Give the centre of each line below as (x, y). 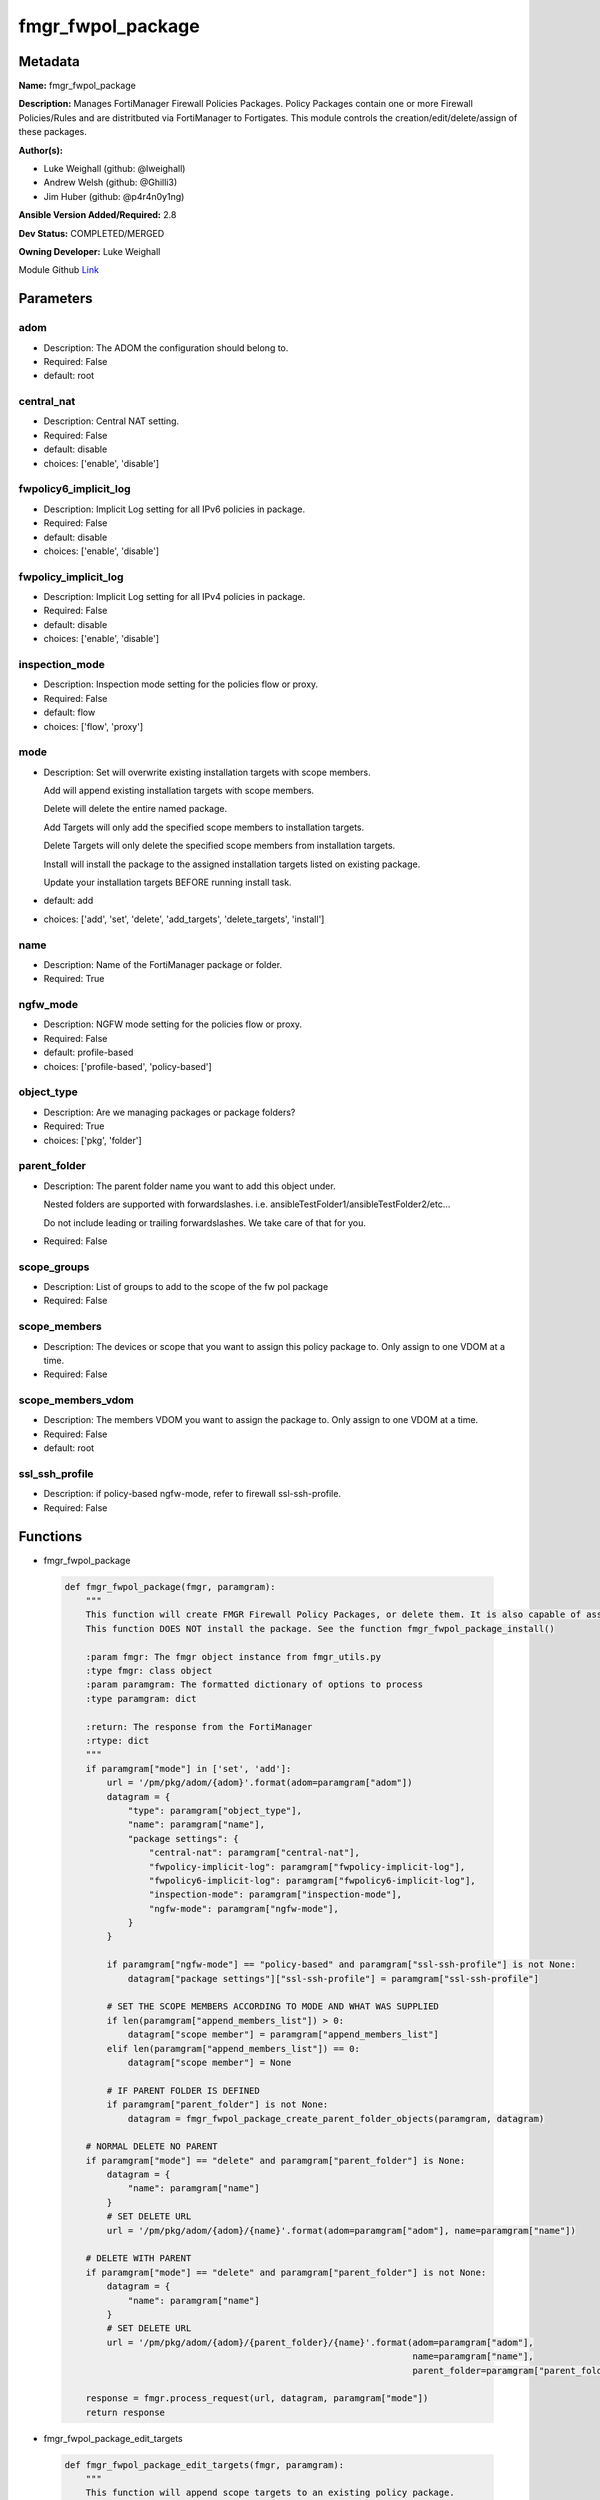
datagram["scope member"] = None (209, 2062)
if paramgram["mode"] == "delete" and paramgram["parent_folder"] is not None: (286, 2272)
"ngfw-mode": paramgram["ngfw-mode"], (243, 1908)
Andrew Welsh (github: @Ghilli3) (110, 182)
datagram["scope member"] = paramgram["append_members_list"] (283, 2034)
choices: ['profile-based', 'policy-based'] (127, 1066)
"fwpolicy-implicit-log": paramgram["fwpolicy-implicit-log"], (307, 1866)
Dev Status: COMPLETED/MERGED (91, 233)
